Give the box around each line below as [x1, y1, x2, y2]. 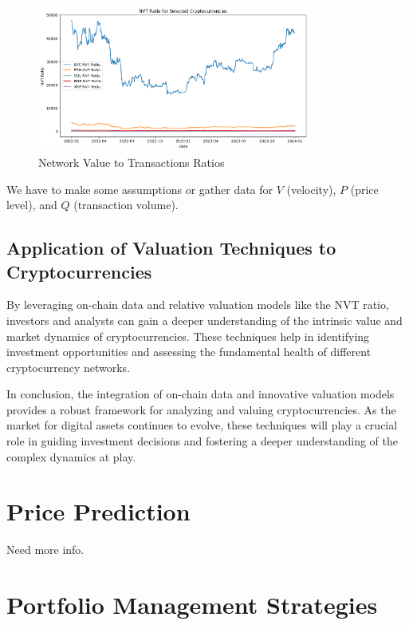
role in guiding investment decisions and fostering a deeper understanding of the [6, 433, 398, 449]
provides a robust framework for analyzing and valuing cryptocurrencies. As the [6, 401, 396, 417]
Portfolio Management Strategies [6, 588, 378, 621]
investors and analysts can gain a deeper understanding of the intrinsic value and [6, 311, 403, 328]
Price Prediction [6, 495, 191, 528]
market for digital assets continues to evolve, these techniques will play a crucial [6, 417, 398, 433]
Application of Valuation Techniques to [6, 235, 336, 260]
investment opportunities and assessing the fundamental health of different [6, 343, 372, 360]
